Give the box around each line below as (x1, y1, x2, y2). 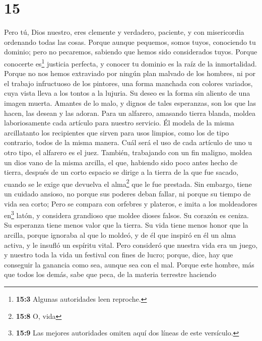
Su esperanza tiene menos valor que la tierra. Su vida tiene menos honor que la (4, 220, 248, 230)
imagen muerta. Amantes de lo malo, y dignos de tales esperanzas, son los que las (4, 97, 256, 108)
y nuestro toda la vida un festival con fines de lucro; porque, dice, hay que (4, 249, 233, 260)
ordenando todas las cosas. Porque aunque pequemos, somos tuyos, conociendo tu (4, 36, 256, 47)
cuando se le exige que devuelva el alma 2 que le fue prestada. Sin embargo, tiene (4, 177, 252, 189)
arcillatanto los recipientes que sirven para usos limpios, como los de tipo (4, 127, 229, 138)
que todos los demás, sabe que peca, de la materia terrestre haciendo (4, 269, 216, 280)
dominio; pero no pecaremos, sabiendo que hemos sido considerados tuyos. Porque (4, 46, 257, 57)
